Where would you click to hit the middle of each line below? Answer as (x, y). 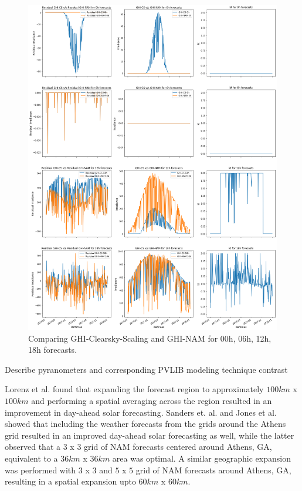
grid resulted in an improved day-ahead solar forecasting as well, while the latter (150, 435)
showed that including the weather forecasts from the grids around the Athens (145, 424)
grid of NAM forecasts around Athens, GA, (213, 470)
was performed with (40, 470)
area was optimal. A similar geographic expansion (201, 458)
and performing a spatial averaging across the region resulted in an (152, 401)
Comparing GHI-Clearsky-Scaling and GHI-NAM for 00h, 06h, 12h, (150, 338)
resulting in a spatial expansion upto (70, 481)
